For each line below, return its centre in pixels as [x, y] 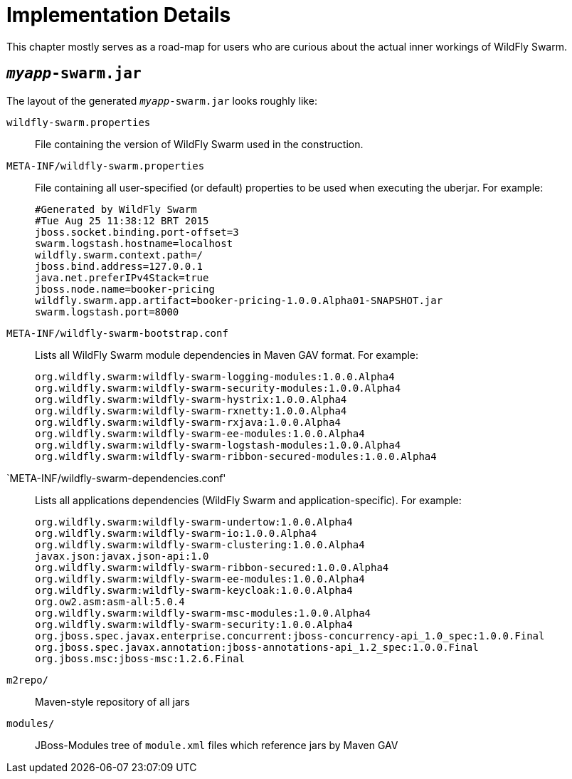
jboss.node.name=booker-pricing [125, 289]
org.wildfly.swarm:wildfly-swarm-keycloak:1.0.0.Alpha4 [194, 590]
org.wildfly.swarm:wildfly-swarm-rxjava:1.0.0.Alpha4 [188, 422]
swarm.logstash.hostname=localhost [134, 243]
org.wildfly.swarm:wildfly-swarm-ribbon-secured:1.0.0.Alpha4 [212, 567]
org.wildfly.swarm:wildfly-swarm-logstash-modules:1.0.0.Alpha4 [218, 445]
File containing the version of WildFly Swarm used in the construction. [199, 144]
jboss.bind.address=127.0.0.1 [119, 266]
